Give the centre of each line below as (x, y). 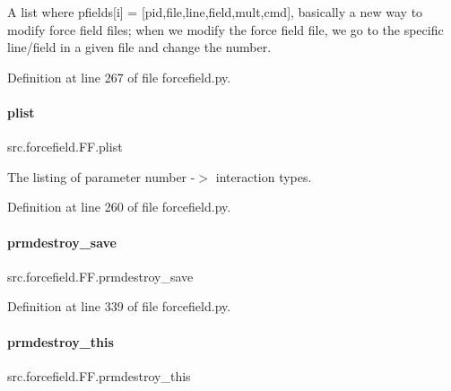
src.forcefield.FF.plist (65, 147)
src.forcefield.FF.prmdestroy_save (100, 276)
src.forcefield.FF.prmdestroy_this (99, 375)
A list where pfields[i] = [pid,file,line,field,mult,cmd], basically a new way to (215, 12)
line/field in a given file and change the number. (139, 47)
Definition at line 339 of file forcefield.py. (119, 306)
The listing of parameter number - (101, 176)
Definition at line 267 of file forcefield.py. (119, 77)
